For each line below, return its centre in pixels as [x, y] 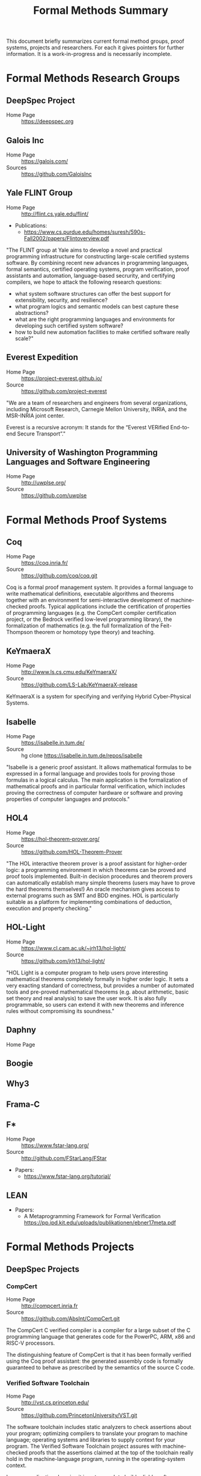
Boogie [20, 1063]
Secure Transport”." [41, 434]
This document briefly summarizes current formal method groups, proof [95, 41]
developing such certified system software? [69, 325]
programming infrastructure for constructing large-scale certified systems [98, 256]
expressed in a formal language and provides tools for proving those [91, 774]
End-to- [180, 427]
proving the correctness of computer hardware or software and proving [94, 793]
